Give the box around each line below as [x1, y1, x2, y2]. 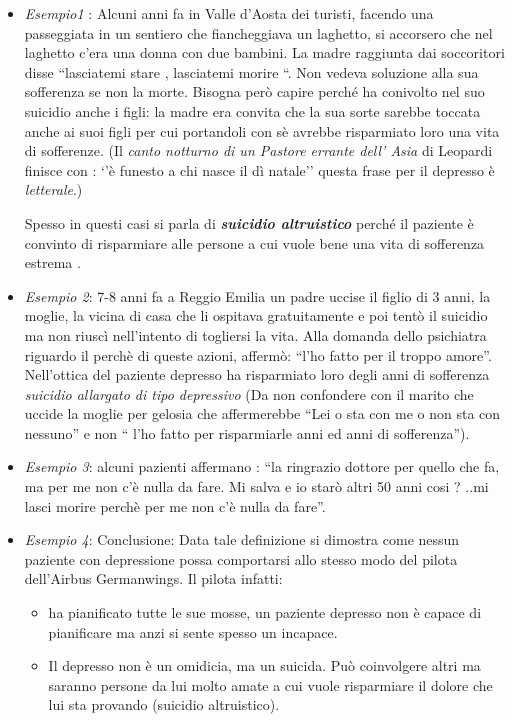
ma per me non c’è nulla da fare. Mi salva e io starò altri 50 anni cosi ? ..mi [24, 476, 489, 497]
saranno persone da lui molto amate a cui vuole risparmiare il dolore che [48, 674, 493, 695]
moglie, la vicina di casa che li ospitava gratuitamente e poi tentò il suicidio [24, 305, 488, 326]
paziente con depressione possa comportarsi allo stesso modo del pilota [24, 548, 458, 569]
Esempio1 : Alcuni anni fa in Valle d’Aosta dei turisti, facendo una [24, 3, 434, 23]
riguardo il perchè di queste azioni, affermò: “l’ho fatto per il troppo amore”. [24, 344, 492, 365]
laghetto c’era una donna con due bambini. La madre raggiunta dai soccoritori [24, 42, 505, 63]
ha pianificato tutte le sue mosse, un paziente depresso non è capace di [48, 602, 482, 623]
